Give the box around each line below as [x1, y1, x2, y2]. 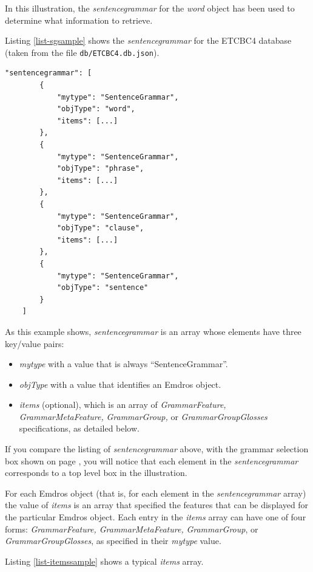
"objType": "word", [56, 105, 135, 114]
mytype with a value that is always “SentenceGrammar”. [19, 357, 228, 370]
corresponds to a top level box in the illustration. [5, 466, 187, 479]
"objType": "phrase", [56, 164, 144, 173]
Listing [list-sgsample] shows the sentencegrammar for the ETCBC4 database [5, 34, 292, 47]
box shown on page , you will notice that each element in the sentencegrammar [5, 454, 298, 467]
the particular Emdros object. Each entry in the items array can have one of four [5, 511, 306, 523]
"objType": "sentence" [56, 283, 149, 292]
